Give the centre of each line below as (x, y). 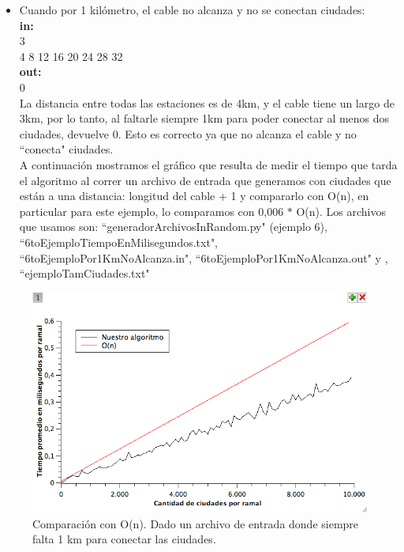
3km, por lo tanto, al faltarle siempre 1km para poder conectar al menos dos (204, 118)
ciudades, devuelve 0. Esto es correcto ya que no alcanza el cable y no (188, 133)
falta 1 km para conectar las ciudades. (124, 539)
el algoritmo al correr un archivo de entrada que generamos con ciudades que (205, 180)
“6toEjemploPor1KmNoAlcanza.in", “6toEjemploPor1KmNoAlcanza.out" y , (204, 257)
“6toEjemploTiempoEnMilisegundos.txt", (119, 242)
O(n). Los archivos (341, 211)
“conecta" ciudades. (66, 149)
